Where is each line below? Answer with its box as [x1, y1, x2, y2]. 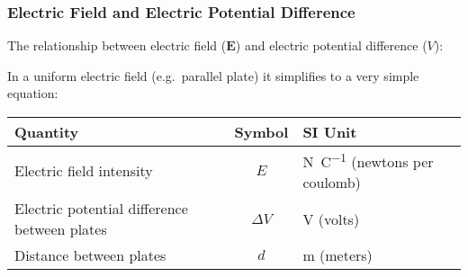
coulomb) [302, 172, 361, 193]
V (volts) [302, 208, 360, 229]
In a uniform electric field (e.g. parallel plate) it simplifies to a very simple [7, 66, 419, 85]
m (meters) [302, 245, 373, 266]
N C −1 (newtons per [302, 148, 434, 173]
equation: [7, 84, 58, 103]
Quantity [14, 121, 79, 142]
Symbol [234, 121, 289, 142]
